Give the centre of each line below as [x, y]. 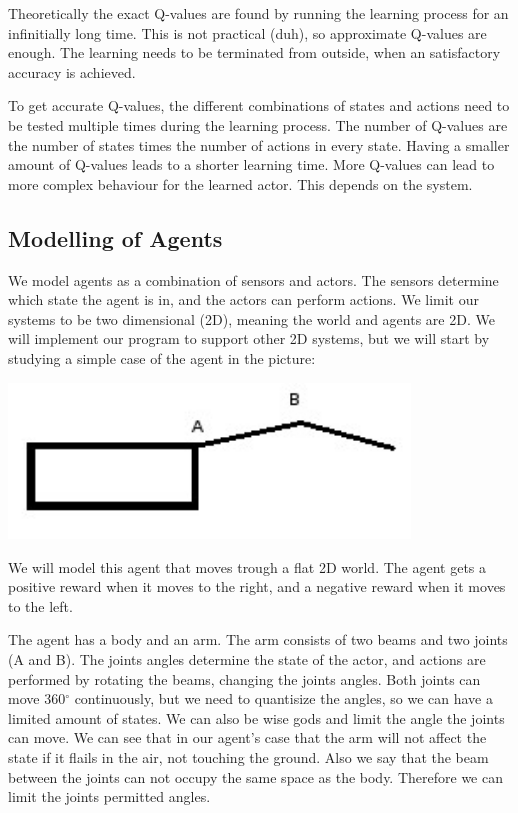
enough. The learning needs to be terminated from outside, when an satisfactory [254, 52]
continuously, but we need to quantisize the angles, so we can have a [283, 698]
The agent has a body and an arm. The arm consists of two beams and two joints [258, 639]
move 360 [37, 698]
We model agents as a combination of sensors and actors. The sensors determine [253, 279]
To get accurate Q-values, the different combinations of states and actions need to [259, 105]
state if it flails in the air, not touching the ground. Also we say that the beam [248, 756]
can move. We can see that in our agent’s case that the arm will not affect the [247, 737]
